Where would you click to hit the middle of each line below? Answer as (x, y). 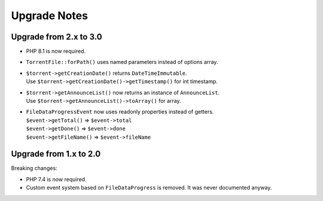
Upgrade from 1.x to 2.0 (56, 154)
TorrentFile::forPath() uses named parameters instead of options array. (122, 62)
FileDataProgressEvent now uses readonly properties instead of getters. (120, 112)
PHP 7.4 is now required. (56, 179)
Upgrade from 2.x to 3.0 (57, 37)
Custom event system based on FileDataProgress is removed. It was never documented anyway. (149, 188)
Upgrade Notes (49, 16)
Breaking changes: (34, 168)
